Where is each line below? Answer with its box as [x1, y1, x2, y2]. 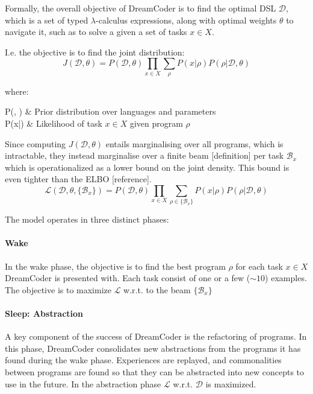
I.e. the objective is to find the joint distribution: [5, 45, 185, 58]
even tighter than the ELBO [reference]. [5, 173, 152, 185]
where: [5, 84, 29, 97]
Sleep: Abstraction [5, 307, 84, 320]
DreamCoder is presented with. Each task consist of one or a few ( [5, 272, 250, 284]
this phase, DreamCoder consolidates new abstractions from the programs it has [5, 342, 301, 354]
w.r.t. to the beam [123, 283, 191, 296]
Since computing [5, 137, 66, 150]
